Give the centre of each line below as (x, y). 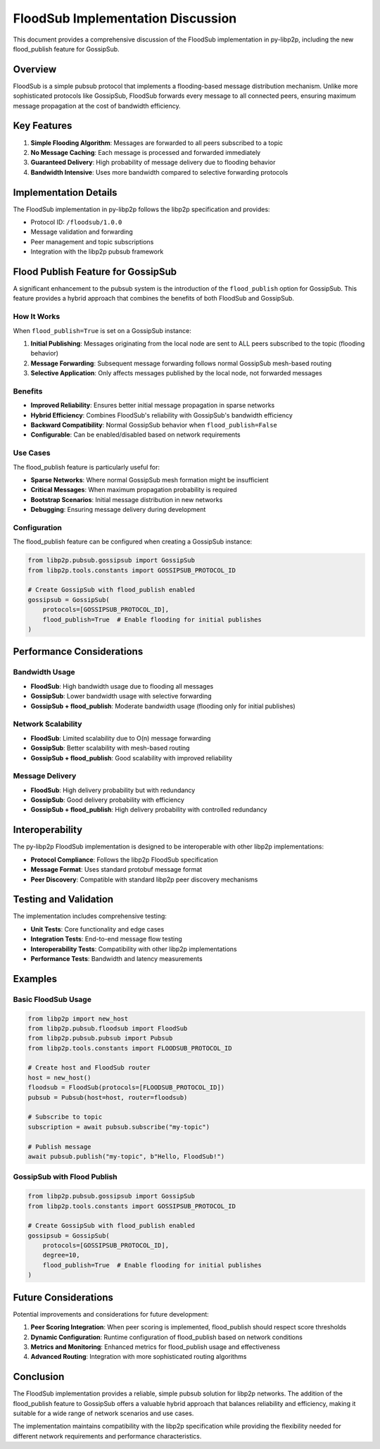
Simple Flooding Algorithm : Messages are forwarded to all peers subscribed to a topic (157, 143)
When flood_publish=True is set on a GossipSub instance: (102, 330)
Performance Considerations (78, 652)
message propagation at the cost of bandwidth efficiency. (97, 106)
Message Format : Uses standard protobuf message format (116, 870)
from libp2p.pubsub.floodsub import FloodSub (108, 1028)
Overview (35, 69)
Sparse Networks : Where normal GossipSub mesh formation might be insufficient (150, 480)
